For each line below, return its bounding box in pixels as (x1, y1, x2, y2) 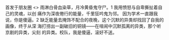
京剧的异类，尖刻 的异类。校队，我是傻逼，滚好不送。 (5, 29, 117, 35)
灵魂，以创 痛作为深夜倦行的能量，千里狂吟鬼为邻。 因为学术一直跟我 (14, 10, 158, 16)
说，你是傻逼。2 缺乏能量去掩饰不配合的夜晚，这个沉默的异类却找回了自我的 (5, 17, 164, 22)
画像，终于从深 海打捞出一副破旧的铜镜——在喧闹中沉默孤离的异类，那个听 (5, 23, 161, 29)
